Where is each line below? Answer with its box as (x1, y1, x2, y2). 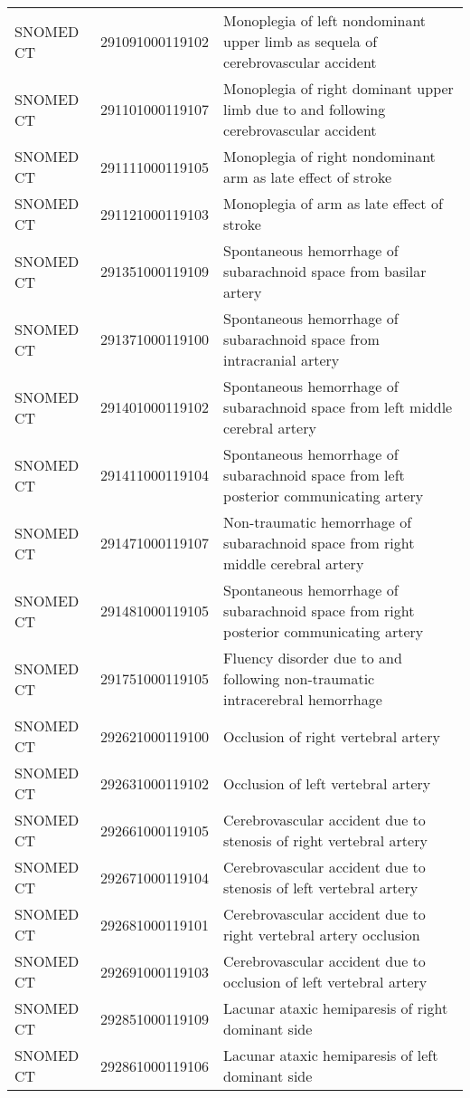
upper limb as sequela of (223, 31, 378, 52)
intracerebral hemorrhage (223, 689, 382, 710)
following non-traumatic (223, 668, 375, 689)
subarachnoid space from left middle (223, 396, 453, 417)
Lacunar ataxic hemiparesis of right (223, 998, 448, 1018)
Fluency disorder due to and (223, 647, 402, 668)
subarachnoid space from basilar (223, 261, 427, 282)
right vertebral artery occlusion (223, 924, 420, 945)
